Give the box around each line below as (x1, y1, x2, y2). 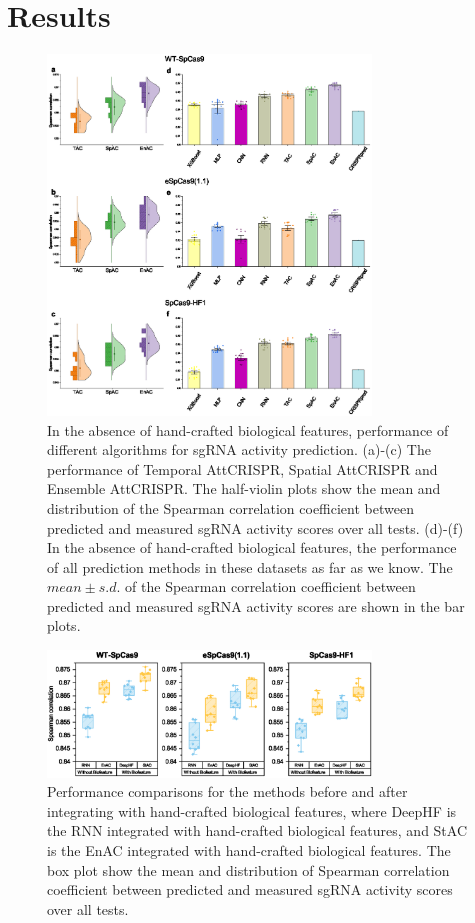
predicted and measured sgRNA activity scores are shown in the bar (47, 595, 465, 616)
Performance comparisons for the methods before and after (47, 781, 408, 802)
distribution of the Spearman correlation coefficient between (47, 497, 414, 518)
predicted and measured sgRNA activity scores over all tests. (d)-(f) (47, 517, 464, 538)
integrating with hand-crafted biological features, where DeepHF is (47, 800, 457, 821)
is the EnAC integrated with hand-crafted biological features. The (47, 840, 451, 861)
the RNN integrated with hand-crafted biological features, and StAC (47, 820, 468, 841)
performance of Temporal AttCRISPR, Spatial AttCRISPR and (47, 458, 438, 479)
